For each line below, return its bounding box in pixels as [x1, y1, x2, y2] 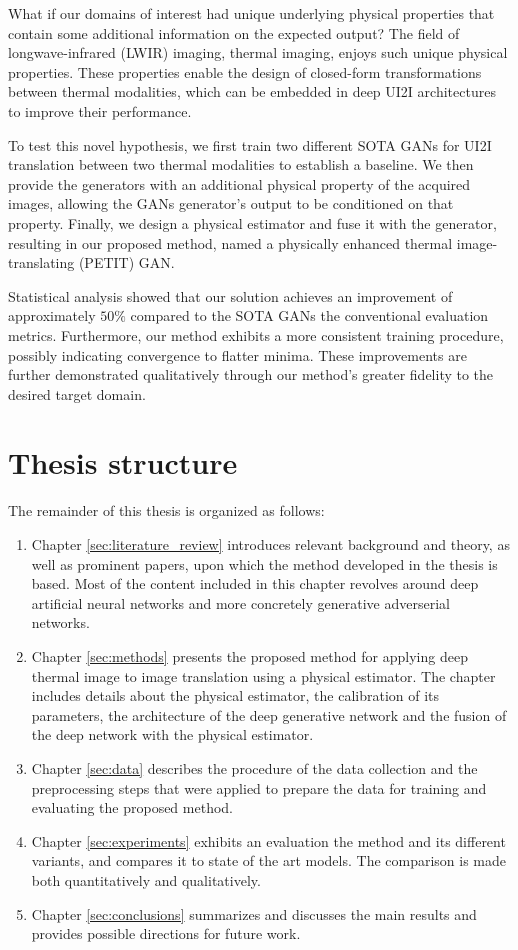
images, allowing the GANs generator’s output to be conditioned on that [8, 193, 454, 214]
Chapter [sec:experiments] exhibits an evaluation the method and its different [31, 830, 506, 851]
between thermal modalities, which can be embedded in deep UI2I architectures [8, 81, 496, 102]
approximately [8, 305, 96, 326]
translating [8, 252, 75, 273]
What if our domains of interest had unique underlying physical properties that [8, 3, 495, 23]
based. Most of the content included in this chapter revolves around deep [31, 573, 479, 594]
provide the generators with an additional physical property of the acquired [8, 173, 471, 194]
